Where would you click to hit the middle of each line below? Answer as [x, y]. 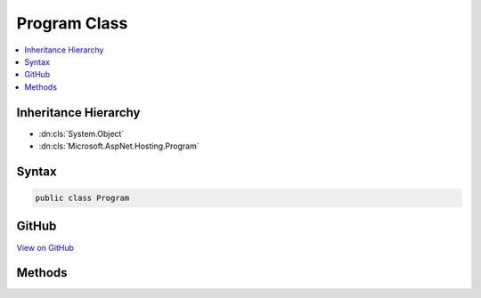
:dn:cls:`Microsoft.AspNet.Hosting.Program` [119, 146]
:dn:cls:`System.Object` [82, 133]
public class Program [82, 198]
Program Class [72, 23]
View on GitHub [45, 247]
